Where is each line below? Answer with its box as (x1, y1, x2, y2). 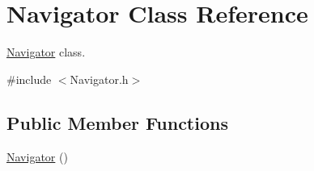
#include (6, 70, 52, 87)
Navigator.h (70, 70, 129, 87)
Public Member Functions (6, 110, 228, 135)
